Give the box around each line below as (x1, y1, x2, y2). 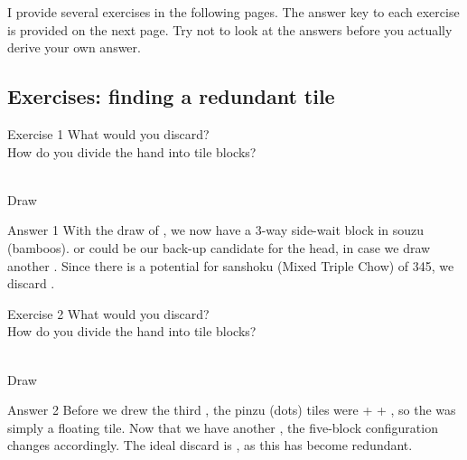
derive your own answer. (7, 38, 141, 57)
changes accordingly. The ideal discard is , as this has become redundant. (7, 436, 413, 455)
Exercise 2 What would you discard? (7, 304, 210, 323)
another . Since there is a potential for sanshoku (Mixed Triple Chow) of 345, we (7, 256, 454, 275)
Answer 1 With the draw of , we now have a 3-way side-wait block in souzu (7, 221, 425, 239)
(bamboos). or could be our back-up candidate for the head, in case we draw (7, 238, 431, 257)
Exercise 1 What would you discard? (7, 124, 210, 143)
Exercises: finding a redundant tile (7, 82, 335, 110)
